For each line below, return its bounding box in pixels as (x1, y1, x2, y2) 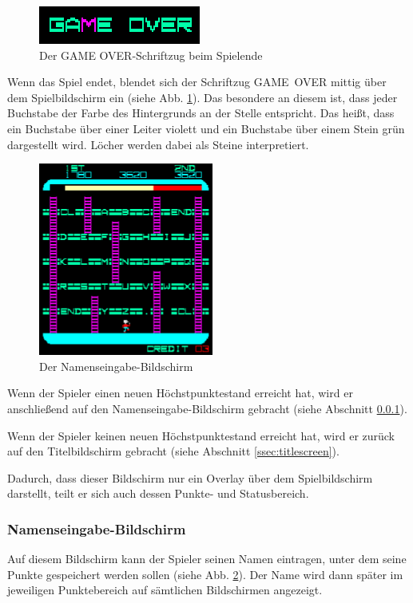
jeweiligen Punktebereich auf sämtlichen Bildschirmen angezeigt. (7, 581, 323, 598)
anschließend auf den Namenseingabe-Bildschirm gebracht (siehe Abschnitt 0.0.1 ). (7, 400, 407, 416)
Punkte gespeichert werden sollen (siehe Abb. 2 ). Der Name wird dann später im (7, 566, 403, 582)
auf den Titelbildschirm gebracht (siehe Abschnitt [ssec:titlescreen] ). (7, 443, 340, 459)
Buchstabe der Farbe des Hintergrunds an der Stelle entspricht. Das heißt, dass (7, 104, 395, 121)
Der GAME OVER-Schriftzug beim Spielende (39, 46, 263, 63)
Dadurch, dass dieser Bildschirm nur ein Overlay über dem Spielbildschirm (7, 469, 373, 486)
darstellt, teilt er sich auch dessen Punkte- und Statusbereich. (7, 485, 309, 502)
